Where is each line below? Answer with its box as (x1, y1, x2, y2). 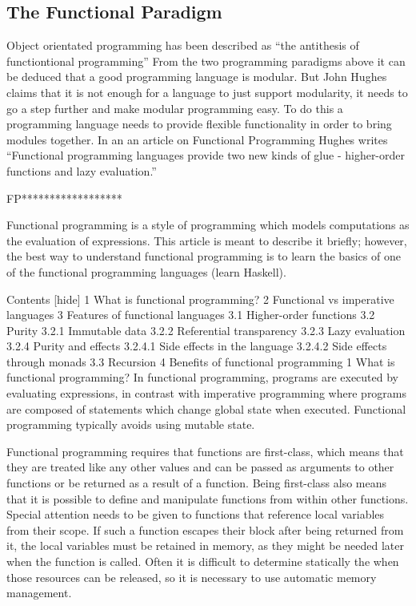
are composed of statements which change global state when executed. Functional (6, 400, 406, 417)
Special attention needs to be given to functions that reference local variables (6, 506, 385, 523)
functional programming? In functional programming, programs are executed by (6, 369, 399, 386)
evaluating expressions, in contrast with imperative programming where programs (6, 385, 407, 402)
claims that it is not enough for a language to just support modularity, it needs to (6, 83, 408, 100)
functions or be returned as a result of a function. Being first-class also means (6, 475, 387, 491)
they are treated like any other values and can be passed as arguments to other (6, 459, 394, 475)
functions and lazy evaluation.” (6, 162, 157, 179)
